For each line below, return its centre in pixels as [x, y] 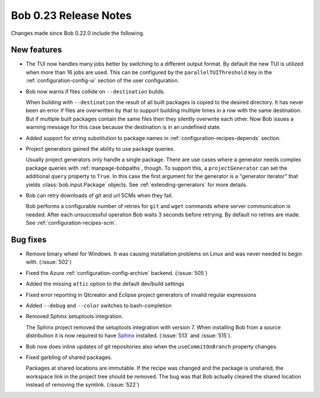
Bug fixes [29, 240]
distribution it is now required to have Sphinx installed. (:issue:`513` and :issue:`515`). [129, 336]
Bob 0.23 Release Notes [71, 15]
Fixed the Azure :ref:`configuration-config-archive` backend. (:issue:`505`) [117, 273]
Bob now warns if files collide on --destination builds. [95, 91]
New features [36, 50]
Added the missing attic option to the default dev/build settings [105, 284]
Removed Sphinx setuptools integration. [75, 316]
